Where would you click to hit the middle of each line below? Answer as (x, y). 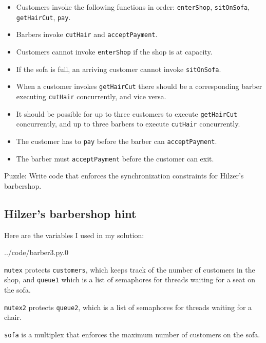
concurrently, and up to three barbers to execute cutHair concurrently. (128, 124)
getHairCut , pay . (43, 17)
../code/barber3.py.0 (36, 252)
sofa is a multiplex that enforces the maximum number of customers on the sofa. (132, 334)
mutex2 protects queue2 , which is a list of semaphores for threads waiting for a (128, 307)
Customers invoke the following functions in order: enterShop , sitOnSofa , (133, 7)
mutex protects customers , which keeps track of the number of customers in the (130, 269)
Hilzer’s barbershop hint (70, 213)
